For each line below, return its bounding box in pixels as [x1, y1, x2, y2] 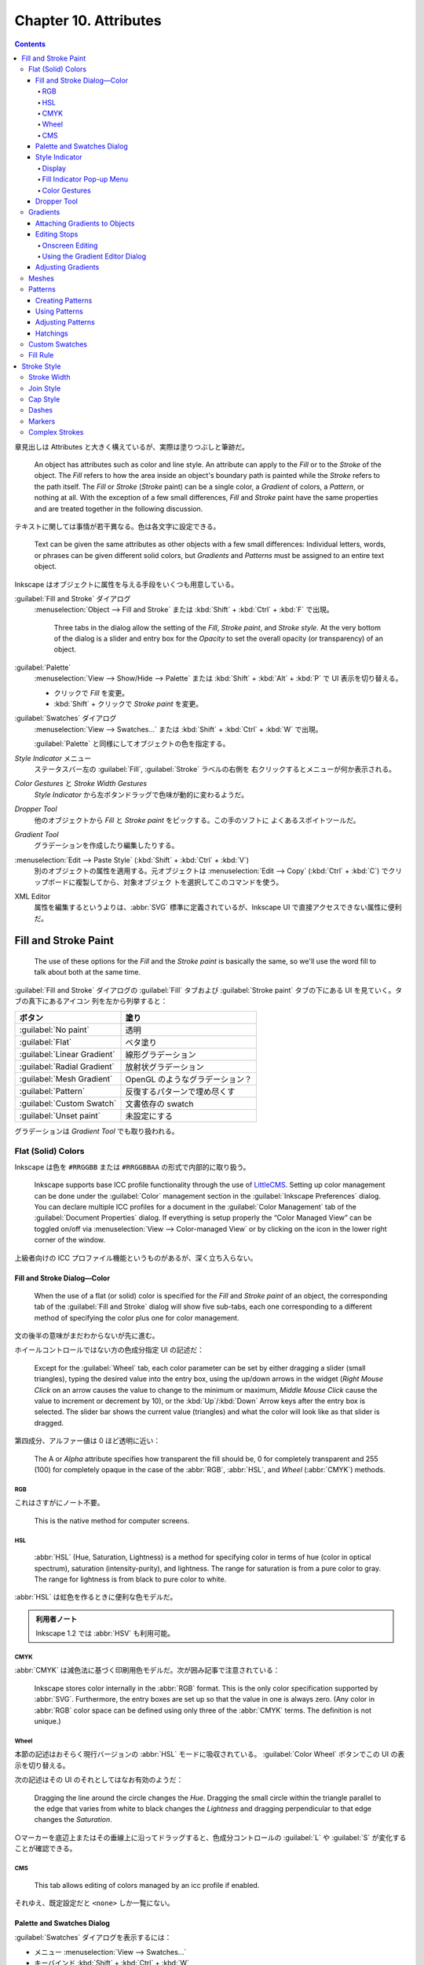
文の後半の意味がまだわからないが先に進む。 [14, 1331, 159, 1340]
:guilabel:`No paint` [19, 1024, 90, 1035]
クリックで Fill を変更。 [53, 688, 130, 697]
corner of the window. [34, 1235, 106, 1245]
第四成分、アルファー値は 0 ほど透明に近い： [14, 1436, 161, 1445]
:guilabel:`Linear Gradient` [19, 1049, 115, 1060]
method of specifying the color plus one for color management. [34, 1313, 239, 1322]
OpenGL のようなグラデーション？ [125, 1074, 253, 1085]
